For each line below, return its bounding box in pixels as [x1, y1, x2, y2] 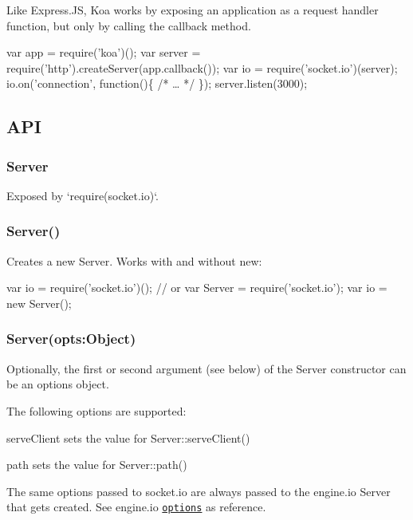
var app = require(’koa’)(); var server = [6, 44, 201, 61]
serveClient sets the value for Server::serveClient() [6, 429, 250, 446]
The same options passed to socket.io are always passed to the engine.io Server [6, 483, 391, 499]
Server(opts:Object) [6, 329, 136, 349]
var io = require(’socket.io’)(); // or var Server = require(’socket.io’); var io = [6, 279, 387, 296]
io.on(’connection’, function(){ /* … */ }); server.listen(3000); [6, 75, 308, 92]
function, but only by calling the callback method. [6, 17, 251, 33]
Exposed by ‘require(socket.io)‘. [6, 187, 159, 203]
